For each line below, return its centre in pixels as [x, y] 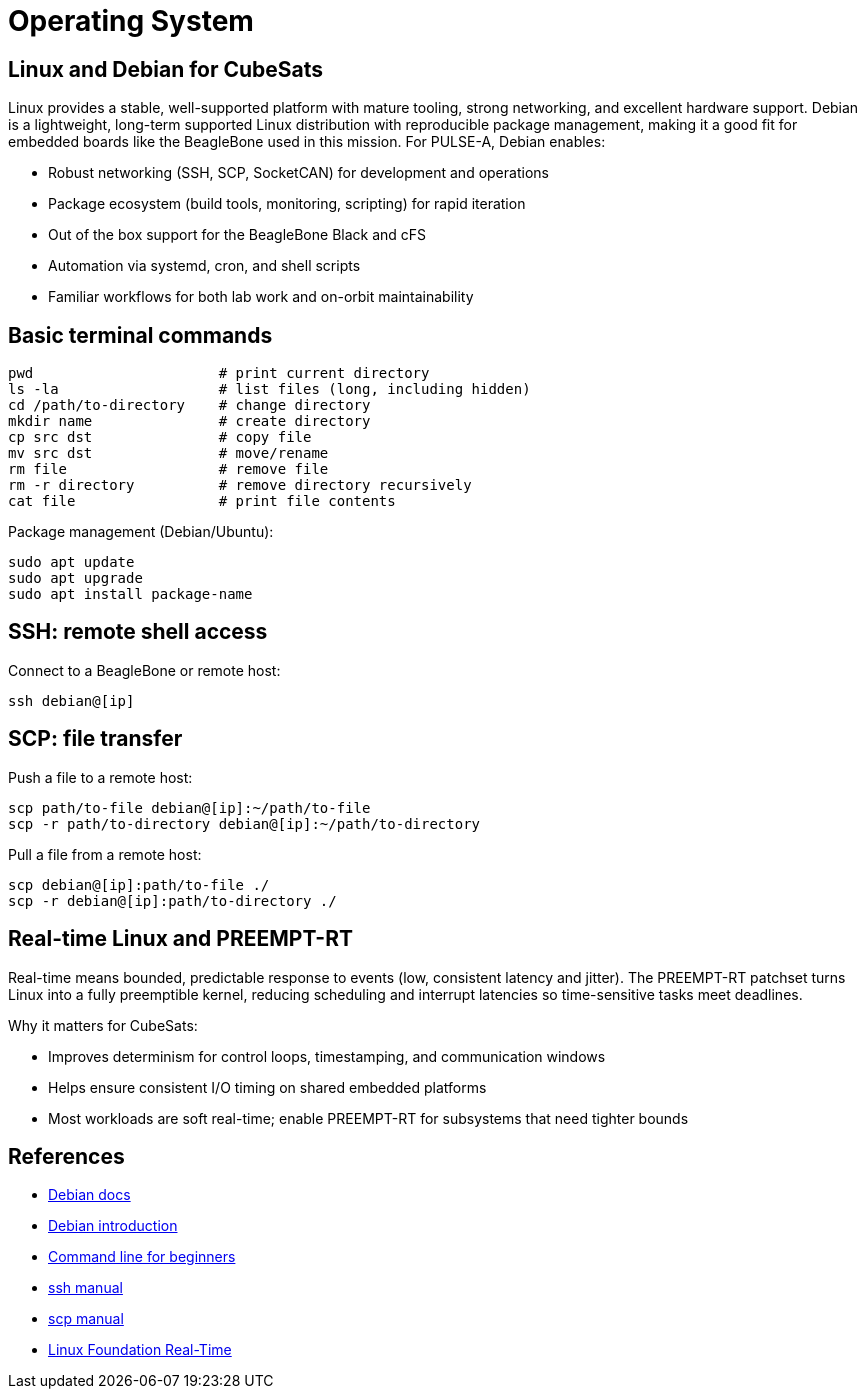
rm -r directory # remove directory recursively [240, 485]
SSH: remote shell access [138, 632]
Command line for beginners [142, 1257]
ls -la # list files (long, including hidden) [269, 389]
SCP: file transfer [95, 739]
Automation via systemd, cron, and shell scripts [204, 266]
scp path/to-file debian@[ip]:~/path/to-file [189, 807]
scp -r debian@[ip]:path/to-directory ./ [172, 900]
